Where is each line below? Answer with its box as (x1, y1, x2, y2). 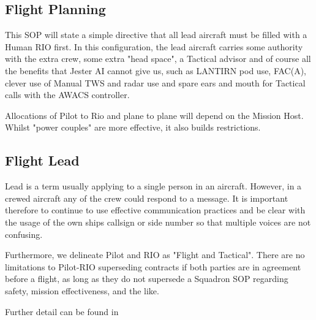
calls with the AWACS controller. (5, 88, 130, 101)
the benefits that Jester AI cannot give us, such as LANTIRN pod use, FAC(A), (5, 64, 307, 77)
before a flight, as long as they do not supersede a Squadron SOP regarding (5, 272, 288, 285)
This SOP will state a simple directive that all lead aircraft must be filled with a (5, 28, 307, 41)
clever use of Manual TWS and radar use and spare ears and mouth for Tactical (5, 76, 306, 89)
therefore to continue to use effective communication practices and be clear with (5, 204, 306, 216)
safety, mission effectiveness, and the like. (5, 284, 159, 297)
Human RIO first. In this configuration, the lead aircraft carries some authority (5, 40, 303, 53)
